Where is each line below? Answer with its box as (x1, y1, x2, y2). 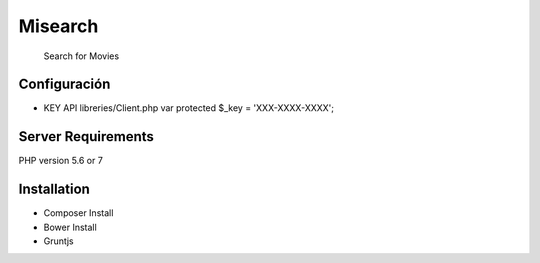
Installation (18, 181, 90, 198)
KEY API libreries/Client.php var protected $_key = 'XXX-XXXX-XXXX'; (43, 102, 335, 114)
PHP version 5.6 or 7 (18, 155, 104, 167)
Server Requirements (18, 128, 155, 145)
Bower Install (43, 221, 97, 233)
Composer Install (43, 207, 114, 219)
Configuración (18, 76, 111, 93)
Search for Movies (43, 50, 120, 62)
